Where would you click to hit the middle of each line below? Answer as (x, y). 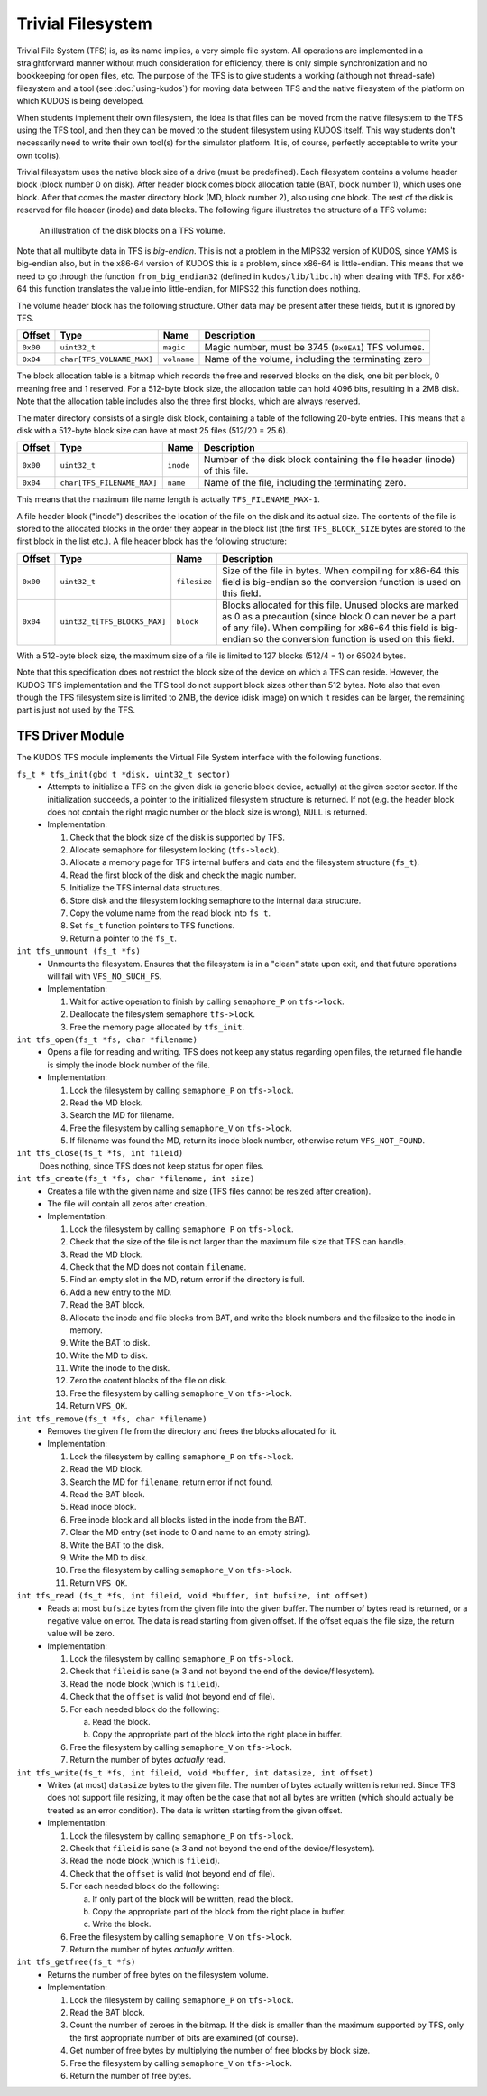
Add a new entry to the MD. (121, 1292)
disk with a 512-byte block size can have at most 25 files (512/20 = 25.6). (152, 430)
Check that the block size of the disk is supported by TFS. (178, 837)
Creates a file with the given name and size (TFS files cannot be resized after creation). (209, 1191)
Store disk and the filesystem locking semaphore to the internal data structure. (216, 900)
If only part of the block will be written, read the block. (193, 1899)
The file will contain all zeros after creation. (127, 1204)
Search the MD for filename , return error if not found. (171, 1482)
